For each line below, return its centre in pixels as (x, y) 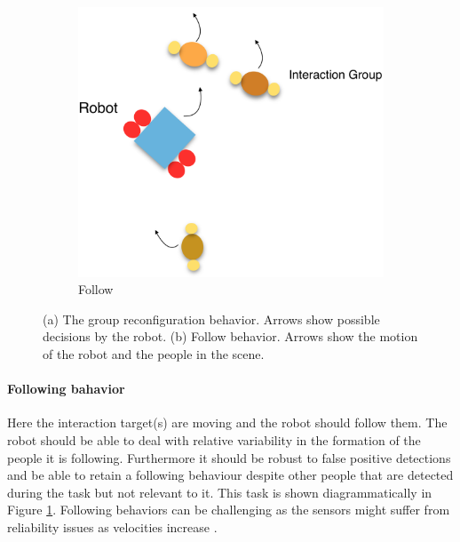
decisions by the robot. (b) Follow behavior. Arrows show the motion (230, 336)
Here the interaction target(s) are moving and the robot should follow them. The (227, 422)
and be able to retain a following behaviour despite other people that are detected (230, 475)
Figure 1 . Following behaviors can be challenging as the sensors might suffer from (229, 510)
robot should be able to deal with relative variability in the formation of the (214, 440)
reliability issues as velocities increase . (112, 527)
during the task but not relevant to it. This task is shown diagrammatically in (220, 492)
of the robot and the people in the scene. (154, 354)
